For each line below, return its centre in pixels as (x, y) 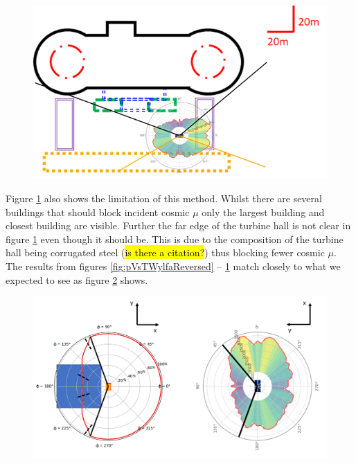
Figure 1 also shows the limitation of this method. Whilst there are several (164, 198)
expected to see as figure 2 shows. (77, 279)
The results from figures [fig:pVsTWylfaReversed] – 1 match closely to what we (173, 266)
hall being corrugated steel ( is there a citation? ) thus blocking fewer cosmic (165, 252)
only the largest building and (263, 212)
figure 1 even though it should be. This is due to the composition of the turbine (175, 239)
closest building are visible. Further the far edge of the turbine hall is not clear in (178, 225)
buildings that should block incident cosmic (98, 212)
